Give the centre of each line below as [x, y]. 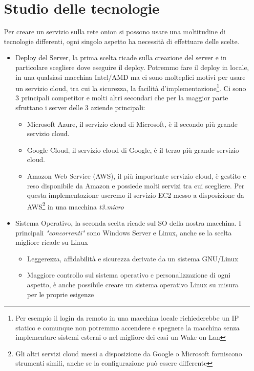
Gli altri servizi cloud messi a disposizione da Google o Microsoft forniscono [129, 353]
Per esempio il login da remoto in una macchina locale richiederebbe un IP [127, 318]
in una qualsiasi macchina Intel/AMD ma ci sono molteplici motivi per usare [130, 77]
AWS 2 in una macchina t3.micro [75, 206]
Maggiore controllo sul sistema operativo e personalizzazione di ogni [129, 275]
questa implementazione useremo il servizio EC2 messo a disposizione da [136, 195]
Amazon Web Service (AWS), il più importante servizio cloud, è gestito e [137, 175]
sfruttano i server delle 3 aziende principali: [80, 107]
